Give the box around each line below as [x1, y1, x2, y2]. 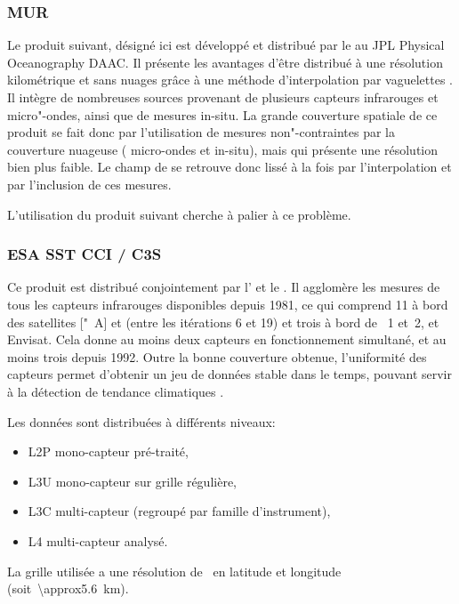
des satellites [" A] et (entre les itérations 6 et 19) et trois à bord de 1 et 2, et [7, 312, 439, 331]
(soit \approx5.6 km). [7, 579, 129, 598]
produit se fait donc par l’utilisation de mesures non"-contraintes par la [7, 123, 395, 141]
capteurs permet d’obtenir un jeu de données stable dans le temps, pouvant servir [7, 365, 452, 383]
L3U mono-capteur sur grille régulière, [28, 471, 237, 490]
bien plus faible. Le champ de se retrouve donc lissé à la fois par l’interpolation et [7, 157, 452, 176]
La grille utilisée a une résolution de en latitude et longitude [7, 561, 342, 580]
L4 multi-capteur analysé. [28, 531, 168, 550]
